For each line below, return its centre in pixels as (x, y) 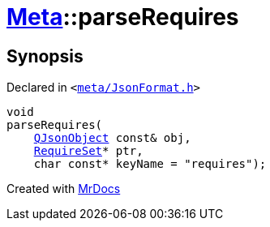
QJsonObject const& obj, (112, 138)
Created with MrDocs (64, 189)
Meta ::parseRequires (123, 17)
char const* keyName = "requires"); (150, 164)
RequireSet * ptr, (88, 151)
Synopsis (45, 56)
